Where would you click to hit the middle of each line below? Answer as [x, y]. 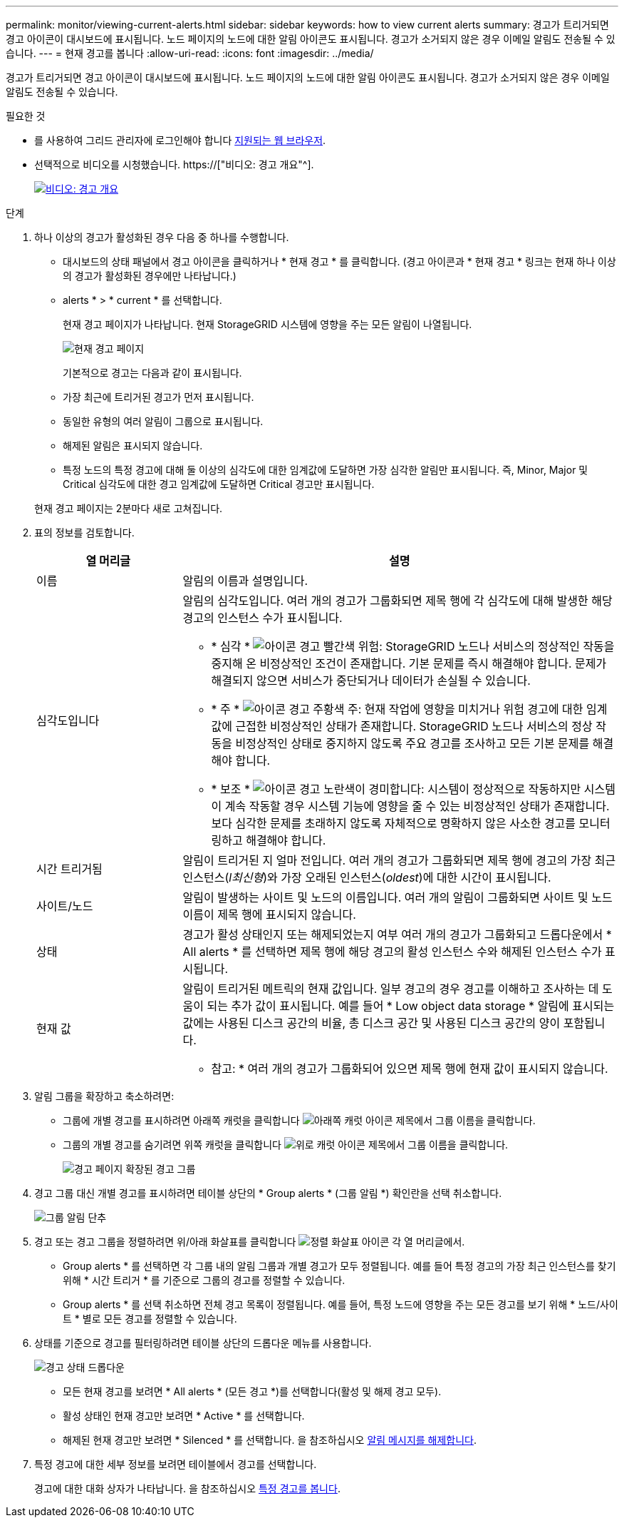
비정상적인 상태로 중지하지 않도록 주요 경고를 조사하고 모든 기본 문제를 [412, 743]
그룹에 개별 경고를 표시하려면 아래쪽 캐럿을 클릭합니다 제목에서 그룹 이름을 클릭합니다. [299, 1120]
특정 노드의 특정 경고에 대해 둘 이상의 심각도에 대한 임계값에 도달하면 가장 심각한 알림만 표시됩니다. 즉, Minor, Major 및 [326, 470]
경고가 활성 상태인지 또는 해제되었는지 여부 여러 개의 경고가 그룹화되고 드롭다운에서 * [397, 934]
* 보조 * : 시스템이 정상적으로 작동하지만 [396, 789]
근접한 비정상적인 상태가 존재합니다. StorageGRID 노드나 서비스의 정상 [414, 726]
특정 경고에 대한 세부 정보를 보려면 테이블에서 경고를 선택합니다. [176, 1464]
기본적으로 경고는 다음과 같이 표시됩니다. [152, 373]
